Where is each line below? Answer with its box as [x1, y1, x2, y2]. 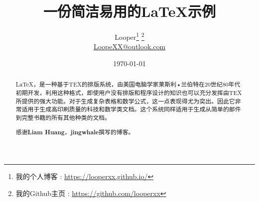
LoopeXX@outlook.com [93, 41, 166, 52]
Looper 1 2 [115, 30, 144, 42]
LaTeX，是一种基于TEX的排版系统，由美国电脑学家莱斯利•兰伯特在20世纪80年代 [15, 80, 241, 89]
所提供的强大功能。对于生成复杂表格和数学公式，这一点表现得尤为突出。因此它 [15, 97, 235, 105]
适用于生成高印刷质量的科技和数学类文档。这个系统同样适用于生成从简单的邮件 [21, 105, 241, 113]
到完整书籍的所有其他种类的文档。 [15, 113, 111, 121]
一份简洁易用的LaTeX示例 [43, 1, 216, 21]
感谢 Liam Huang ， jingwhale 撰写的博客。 [15, 127, 134, 136]
